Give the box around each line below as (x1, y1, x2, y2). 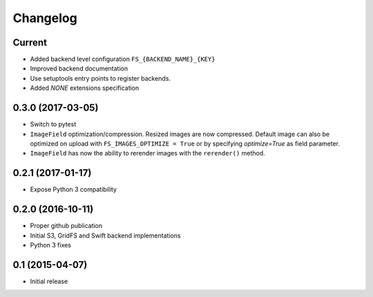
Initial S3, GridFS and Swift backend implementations (30, 231, 181, 240)
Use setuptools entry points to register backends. (30, 74, 171, 82)
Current (12, 37, 48, 48)
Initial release (30, 277, 68, 285)
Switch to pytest (30, 120, 77, 128)
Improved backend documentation (30, 64, 128, 73)
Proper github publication (30, 222, 103, 230)
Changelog (12, 10, 77, 26)
